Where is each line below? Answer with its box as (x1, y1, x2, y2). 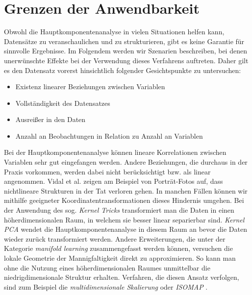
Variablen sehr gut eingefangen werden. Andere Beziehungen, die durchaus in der (4, 157, 248, 167)
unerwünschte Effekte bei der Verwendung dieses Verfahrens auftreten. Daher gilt (4, 55, 249, 65)
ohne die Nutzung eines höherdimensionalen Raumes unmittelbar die (4, 262, 210, 272)
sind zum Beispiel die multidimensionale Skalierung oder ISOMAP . (4, 281, 208, 292)
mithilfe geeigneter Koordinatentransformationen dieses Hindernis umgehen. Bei (4, 195, 244, 205)
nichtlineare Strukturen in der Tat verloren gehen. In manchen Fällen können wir (4, 185, 248, 196)
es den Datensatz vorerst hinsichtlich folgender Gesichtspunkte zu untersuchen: (4, 65, 241, 75)
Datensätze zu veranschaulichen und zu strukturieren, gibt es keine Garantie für (4, 36, 245, 46)
